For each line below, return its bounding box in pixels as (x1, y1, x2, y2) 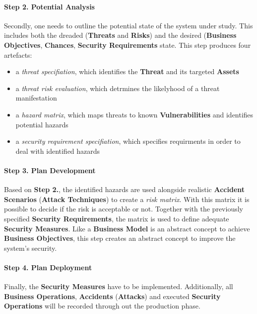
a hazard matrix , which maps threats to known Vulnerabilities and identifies (15, 109, 254, 119)
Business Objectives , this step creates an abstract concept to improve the (4, 233, 236, 243)
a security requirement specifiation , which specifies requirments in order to (15, 136, 241, 146)
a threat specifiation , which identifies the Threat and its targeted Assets (15, 66, 239, 77)
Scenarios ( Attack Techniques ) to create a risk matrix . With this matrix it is (4, 194, 250, 204)
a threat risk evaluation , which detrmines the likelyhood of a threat (15, 83, 220, 93)
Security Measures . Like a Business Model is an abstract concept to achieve (4, 223, 250, 233)
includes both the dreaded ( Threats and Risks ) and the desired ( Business (4, 30, 237, 40)
